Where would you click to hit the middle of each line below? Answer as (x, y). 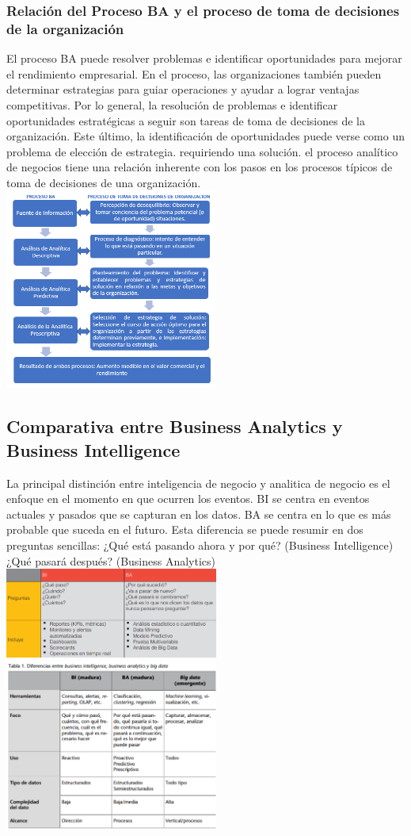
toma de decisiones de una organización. (104, 182)
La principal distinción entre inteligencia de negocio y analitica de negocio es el (198, 483)
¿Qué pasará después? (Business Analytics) (111, 560)
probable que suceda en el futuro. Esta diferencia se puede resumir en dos (185, 529)
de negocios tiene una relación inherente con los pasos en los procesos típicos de (200, 167)
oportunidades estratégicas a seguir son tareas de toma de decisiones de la (186, 120)
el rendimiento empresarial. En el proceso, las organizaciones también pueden (194, 73)
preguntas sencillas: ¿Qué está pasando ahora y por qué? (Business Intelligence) (200, 545)
